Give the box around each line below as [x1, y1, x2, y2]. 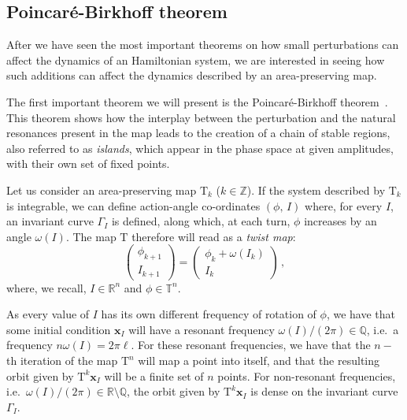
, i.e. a [366, 321, 399, 337]
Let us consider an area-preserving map [6, 181, 197, 198]
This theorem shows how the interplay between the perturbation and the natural [6, 109, 396, 125]
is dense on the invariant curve [250, 383, 398, 400]
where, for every [305, 197, 383, 214]
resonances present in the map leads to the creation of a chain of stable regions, [6, 125, 390, 141]
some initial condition [6, 321, 111, 337]
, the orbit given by [127, 383, 220, 400]
